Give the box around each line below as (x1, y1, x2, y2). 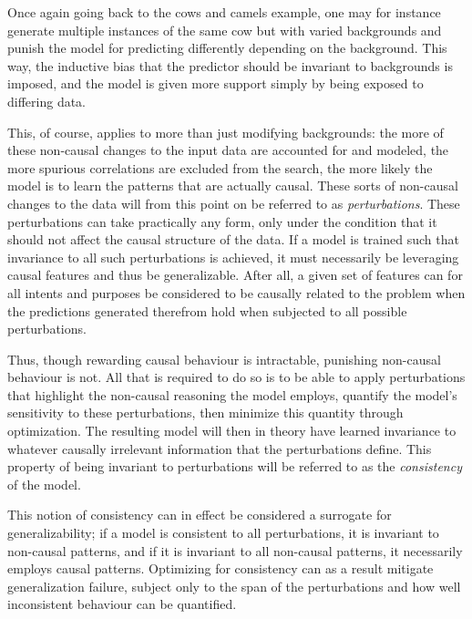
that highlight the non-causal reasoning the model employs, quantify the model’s (7, 385, 457, 404)
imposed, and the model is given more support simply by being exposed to (7, 74, 424, 93)
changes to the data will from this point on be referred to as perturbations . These (7, 193, 460, 212)
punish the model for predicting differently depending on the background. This (7, 38, 447, 57)
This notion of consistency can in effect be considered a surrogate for (7, 505, 392, 524)
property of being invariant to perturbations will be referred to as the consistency (7, 457, 462, 476)
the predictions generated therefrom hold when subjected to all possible (7, 301, 407, 320)
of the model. (7, 474, 81, 493)
